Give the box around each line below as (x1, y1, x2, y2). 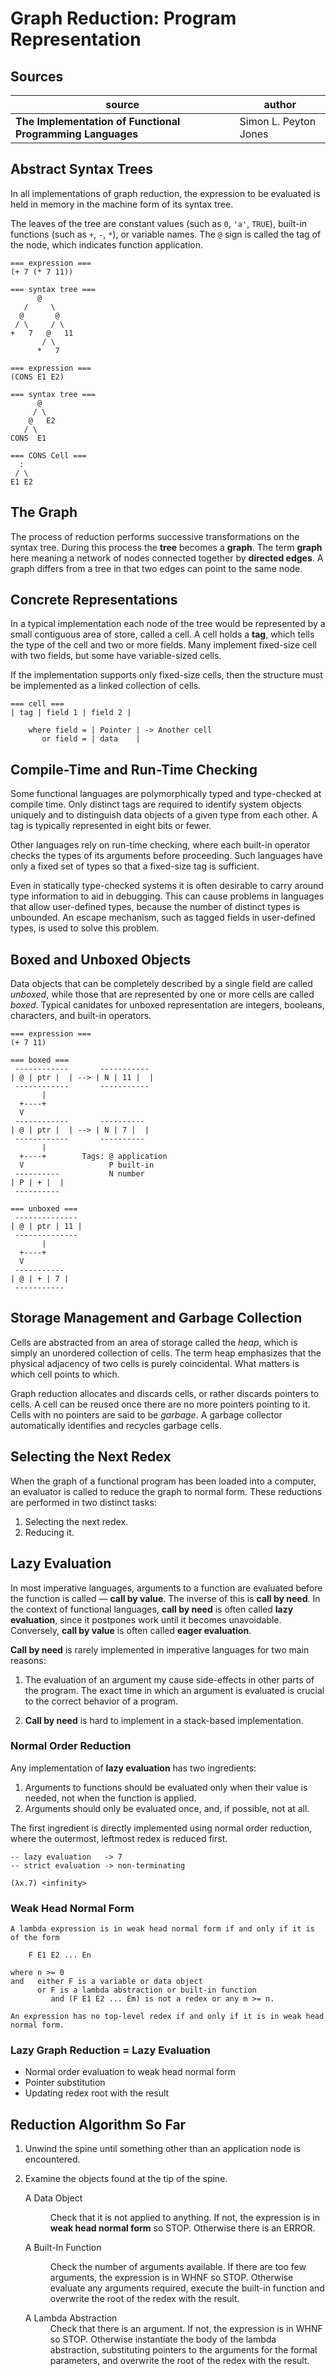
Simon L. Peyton (239, 115, 317, 128)
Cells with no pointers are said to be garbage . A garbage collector (10, 1408, 283, 1421)
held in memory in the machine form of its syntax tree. (10, 198, 234, 210)
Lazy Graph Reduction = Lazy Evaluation (10, 2043, 212, 2057)
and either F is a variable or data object (10, 1977, 203, 1987)
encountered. (24, 2153, 81, 2166)
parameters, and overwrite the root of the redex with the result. (49, 2355, 310, 2367)
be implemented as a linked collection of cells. (10, 680, 202, 692)
